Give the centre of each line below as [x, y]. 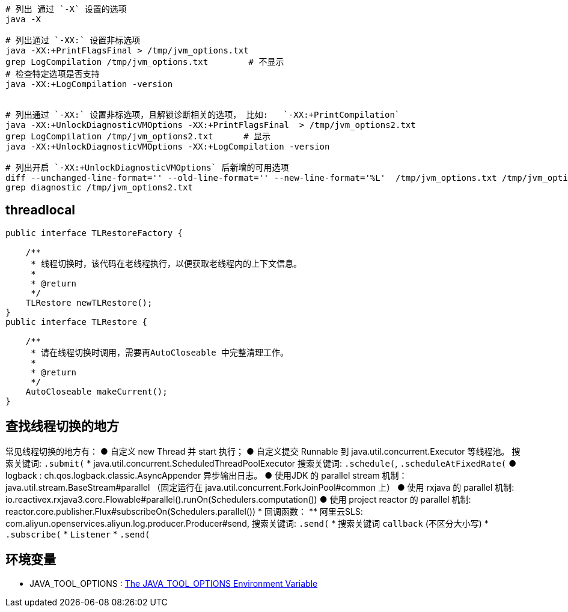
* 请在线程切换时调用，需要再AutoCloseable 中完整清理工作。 [160, 352]
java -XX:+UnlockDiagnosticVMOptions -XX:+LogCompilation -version [168, 147]
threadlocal [41, 210]
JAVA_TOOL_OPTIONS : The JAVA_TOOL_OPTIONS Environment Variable [174, 583]
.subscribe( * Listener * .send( [78, 534]
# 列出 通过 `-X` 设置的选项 [66, 9]
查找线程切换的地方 [62, 426]
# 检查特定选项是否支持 [53, 74]
